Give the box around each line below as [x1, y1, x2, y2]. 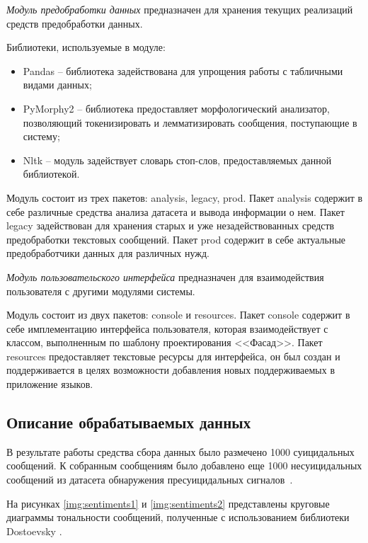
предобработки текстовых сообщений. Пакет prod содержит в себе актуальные [6, 232, 346, 246]
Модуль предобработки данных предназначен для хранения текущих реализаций [6, 2, 353, 16]
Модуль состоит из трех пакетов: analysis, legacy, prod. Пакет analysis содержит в [6, 190, 363, 205]
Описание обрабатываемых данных [6, 411, 251, 433]
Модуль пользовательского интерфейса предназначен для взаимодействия [6, 269, 324, 284]
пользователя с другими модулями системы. [6, 283, 195, 298]
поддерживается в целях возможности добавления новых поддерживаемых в [6, 362, 335, 377]
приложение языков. [6, 377, 93, 391]
